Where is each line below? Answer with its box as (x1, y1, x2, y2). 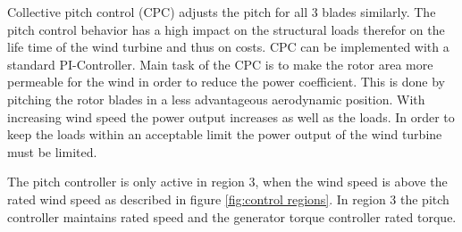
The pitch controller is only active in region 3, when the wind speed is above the (7, 172, 448, 191)
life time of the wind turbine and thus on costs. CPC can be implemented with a (7, 37, 449, 56)
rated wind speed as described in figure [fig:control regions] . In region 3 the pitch (7, 189, 449, 208)
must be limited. (7, 142, 97, 161)
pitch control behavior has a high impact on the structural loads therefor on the (7, 20, 445, 38)
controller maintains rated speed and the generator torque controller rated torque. (7, 207, 457, 226)
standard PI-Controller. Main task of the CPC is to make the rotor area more (7, 54, 433, 73)
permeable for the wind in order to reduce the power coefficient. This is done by (7, 72, 445, 91)
